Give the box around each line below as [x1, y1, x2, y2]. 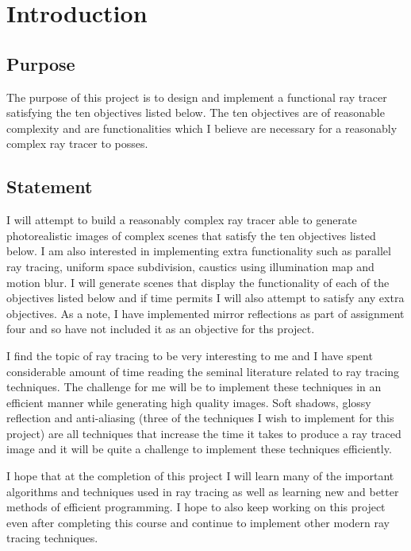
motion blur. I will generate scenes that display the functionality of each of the [6, 274, 390, 290]
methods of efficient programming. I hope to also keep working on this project [6, 499, 386, 515]
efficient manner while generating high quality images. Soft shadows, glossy [6, 394, 371, 410]
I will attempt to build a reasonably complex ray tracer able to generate [6, 211, 357, 228]
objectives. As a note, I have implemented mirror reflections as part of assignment [6, 305, 405, 321]
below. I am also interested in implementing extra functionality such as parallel [6, 243, 391, 259]
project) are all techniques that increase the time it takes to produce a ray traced [6, 425, 401, 441]
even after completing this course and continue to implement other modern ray [6, 514, 390, 530]
